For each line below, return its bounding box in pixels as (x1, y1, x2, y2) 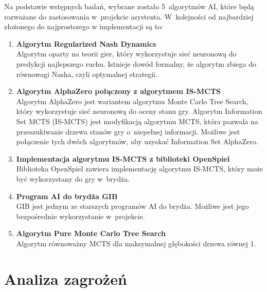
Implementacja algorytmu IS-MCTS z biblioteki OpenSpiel (16, 153, 230, 164)
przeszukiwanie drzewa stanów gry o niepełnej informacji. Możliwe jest (16, 126, 240, 137)
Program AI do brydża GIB (16, 190, 118, 201)
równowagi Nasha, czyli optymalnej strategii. (16, 68, 157, 79)
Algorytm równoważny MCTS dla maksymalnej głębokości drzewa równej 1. (16, 238, 256, 248)
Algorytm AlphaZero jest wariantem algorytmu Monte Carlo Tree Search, (16, 95, 248, 106)
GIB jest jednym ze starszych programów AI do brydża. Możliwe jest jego (16, 201, 249, 211)
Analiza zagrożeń (4, 268, 127, 289)
